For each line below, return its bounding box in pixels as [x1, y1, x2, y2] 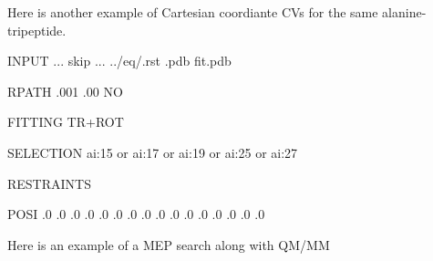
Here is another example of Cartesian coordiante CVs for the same [7, 3, 378, 21]
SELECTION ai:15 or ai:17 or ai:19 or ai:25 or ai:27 [7, 142, 298, 162]
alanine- [382, 3, 427, 21]
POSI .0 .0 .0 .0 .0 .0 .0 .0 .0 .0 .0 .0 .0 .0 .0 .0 [7, 204, 265, 224]
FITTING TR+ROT [7, 112, 124, 131]
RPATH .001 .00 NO [7, 81, 123, 100]
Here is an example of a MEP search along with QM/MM [7, 235, 330, 254]
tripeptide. [7, 20, 67, 39]
